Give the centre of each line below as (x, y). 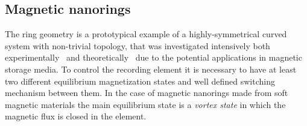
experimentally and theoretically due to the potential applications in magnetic (153, 57)
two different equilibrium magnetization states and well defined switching (140, 81)
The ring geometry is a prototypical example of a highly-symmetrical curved (146, 34)
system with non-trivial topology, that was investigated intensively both (138, 45)
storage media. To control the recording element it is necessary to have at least (151, 69)
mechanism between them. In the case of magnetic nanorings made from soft (147, 93)
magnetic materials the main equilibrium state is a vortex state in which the (145, 104)
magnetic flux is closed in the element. (76, 116)
